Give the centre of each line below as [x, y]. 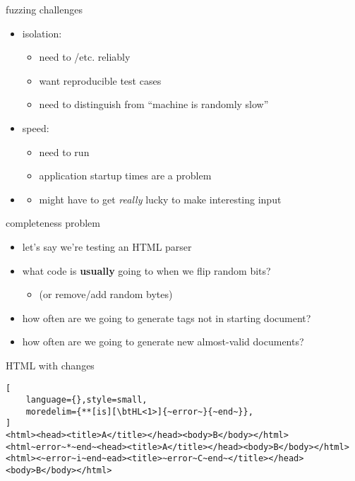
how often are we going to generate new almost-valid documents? [163, 342]
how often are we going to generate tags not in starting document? [167, 317]
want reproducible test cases [100, 80]
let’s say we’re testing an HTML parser [107, 246]
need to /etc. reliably [85, 57]
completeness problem [53, 223]
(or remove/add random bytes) [106, 294]
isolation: [42, 33]
